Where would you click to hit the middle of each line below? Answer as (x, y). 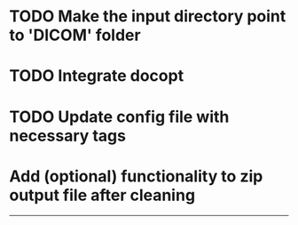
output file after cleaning (102, 195)
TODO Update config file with (119, 117)
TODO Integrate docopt (97, 76)
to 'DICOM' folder (75, 35)
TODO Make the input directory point (148, 16)
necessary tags (68, 136)
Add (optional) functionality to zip (136, 176)
